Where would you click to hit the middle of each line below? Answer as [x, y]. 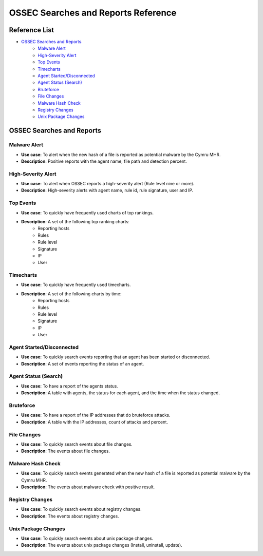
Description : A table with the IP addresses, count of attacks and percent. [94, 422]
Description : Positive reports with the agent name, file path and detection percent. [104, 161]
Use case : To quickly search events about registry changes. [82, 509]
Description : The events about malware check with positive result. [88, 487]
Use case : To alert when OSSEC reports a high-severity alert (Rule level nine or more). [108, 184]
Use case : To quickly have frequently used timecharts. [76, 285]
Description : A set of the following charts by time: [71, 294]
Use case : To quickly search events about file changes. [77, 444]
